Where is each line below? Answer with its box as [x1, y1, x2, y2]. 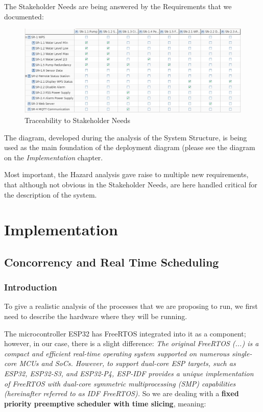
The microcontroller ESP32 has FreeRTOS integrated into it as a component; [4, 328, 246, 338]
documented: [4, 11, 44, 21]
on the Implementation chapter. [4, 152, 103, 162]
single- [232, 348, 252, 358]
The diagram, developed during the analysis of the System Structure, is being [4, 132, 247, 142]
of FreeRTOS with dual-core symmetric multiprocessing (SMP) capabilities [4, 378, 236, 389]
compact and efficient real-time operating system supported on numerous [4, 348, 230, 358]
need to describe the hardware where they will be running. [4, 311, 187, 322]
